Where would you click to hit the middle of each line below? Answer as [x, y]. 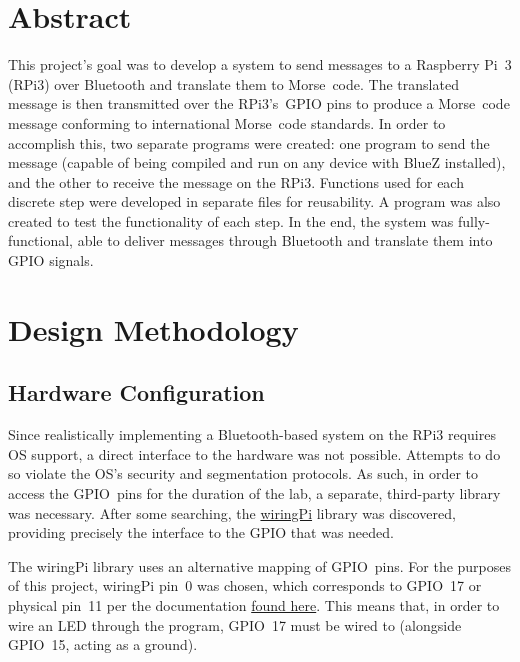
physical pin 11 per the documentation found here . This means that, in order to [254, 604]
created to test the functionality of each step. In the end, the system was [231, 220]
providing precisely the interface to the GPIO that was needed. [201, 532]
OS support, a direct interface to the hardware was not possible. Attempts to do [254, 453]
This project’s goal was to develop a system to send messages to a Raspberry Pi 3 [260, 64]
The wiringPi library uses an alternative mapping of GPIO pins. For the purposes [260, 565]
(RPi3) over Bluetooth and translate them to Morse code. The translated [233, 83]
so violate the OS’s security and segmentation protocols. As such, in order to [243, 473]
